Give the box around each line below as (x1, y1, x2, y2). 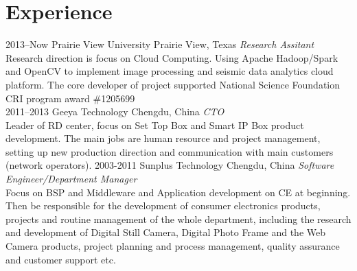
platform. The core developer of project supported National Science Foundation (5, 77, 341, 91)
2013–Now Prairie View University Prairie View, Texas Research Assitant (5, 37, 314, 51)
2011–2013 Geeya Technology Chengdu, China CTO (5, 104, 224, 119)
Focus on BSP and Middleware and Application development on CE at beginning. (5, 185, 351, 199)
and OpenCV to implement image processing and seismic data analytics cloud (5, 64, 334, 78)
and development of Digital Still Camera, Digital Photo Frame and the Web (5, 225, 326, 239)
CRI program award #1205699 (5, 91, 135, 105)
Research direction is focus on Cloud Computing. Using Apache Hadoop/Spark (5, 50, 338, 64)
